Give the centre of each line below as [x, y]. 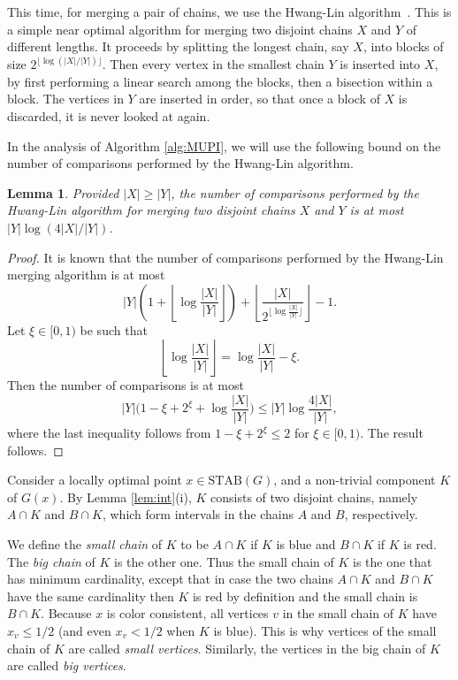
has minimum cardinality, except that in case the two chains [170, 579]
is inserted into [380, 64]
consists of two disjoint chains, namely [314, 497]
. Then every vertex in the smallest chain [213, 64]
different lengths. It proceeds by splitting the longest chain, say [178, 46]
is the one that [393, 561]
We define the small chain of [85, 543]
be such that [114, 329]
